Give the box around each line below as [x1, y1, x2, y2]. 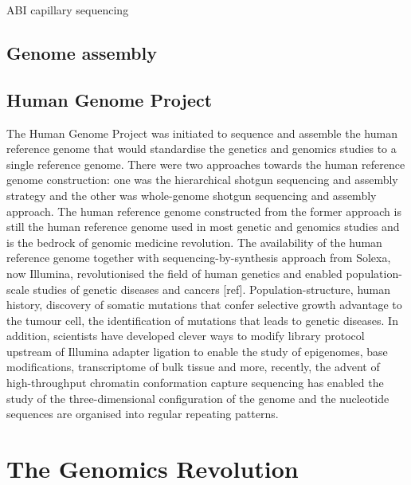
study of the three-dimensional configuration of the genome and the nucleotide [6, 389, 389, 406]
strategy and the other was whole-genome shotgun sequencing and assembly [6, 186, 377, 203]
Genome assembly [6, 40, 157, 65]
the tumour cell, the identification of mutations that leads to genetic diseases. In [6, 311, 398, 328]
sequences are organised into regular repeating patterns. [6, 405, 279, 422]
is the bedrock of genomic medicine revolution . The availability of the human [6, 233, 382, 250]
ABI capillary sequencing [6, 2, 129, 18]
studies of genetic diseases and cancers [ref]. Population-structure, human [33, 280, 391, 297]
